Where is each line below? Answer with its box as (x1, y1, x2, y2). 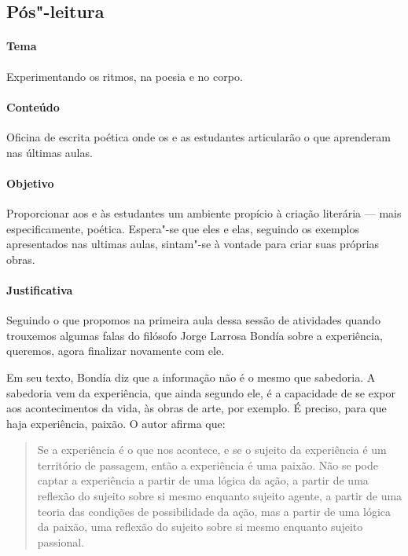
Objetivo (6, 174, 54, 191)
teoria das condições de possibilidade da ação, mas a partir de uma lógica (37, 503, 391, 519)
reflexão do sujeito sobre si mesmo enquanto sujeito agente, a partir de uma (37, 488, 402, 504)
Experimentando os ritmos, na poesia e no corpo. (6, 68, 243, 84)
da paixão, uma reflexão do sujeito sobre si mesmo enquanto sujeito (37, 518, 363, 535)
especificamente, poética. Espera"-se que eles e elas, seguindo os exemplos (6, 220, 359, 236)
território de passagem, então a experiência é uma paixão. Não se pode (37, 456, 378, 473)
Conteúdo (6, 98, 60, 115)
